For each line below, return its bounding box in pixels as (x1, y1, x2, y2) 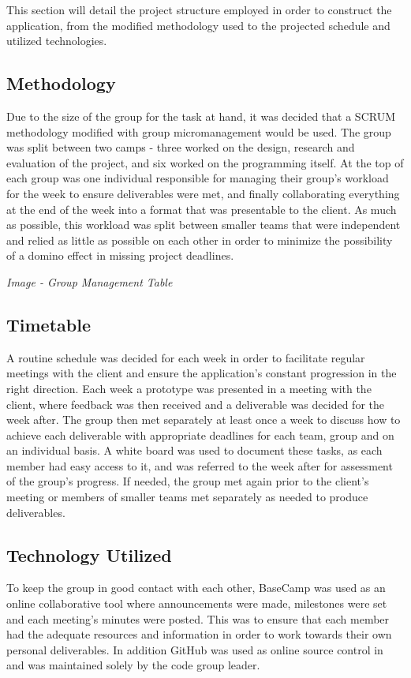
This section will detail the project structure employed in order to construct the (6, 2, 392, 17)
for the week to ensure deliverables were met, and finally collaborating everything (6, 185, 400, 201)
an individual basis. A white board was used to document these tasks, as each (6, 442, 383, 459)
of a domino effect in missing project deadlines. (6, 247, 234, 264)
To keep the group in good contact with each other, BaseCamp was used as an (6, 579, 386, 596)
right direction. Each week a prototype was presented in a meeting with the (6, 380, 372, 396)
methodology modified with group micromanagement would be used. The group (6, 123, 391, 140)
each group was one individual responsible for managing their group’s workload (6, 170, 389, 186)
